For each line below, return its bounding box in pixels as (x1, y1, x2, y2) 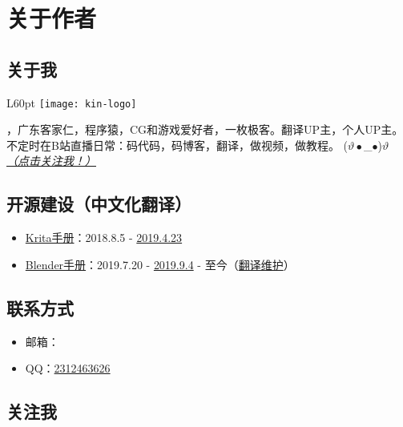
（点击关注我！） (6, 152, 96, 169)
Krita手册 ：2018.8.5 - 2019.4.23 (25, 229, 183, 246)
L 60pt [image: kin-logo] (6, 94, 137, 111)
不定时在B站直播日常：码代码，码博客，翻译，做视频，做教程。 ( (6, 136, 349, 153)
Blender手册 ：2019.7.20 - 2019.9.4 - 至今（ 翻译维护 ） (25, 256, 295, 272)
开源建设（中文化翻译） (6, 191, 191, 216)
